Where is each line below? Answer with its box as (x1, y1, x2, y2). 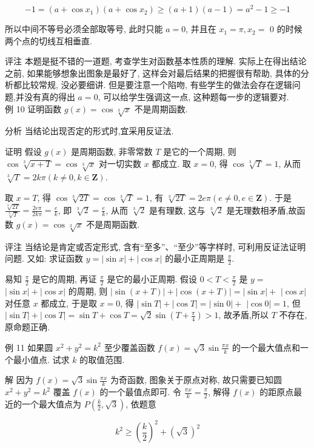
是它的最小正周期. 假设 (107, 273, 197, 285)
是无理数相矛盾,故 (226, 203, 297, 216)
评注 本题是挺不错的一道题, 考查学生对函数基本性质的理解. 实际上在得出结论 (5, 55, 307, 67)
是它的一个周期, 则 (163, 145, 236, 157)
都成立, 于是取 (41, 296, 97, 309)
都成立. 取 (152, 157, 191, 169)
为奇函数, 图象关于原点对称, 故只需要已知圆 (110, 373, 282, 386)
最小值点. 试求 (13, 353, 70, 365)
